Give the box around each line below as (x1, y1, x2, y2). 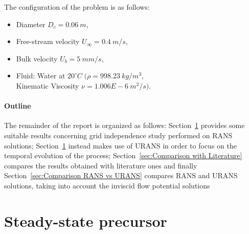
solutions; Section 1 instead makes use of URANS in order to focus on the (4, 140, 237, 151)
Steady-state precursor (4, 210, 167, 231)
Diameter (16, 18, 46, 29)
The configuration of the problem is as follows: (4, 2, 150, 12)
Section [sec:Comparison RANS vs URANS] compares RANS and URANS (4, 170, 238, 181)
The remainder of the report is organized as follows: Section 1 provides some (4, 120, 245, 131)
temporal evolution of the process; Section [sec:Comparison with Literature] (4, 150, 242, 161)
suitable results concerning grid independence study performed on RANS (4, 130, 233, 140)
